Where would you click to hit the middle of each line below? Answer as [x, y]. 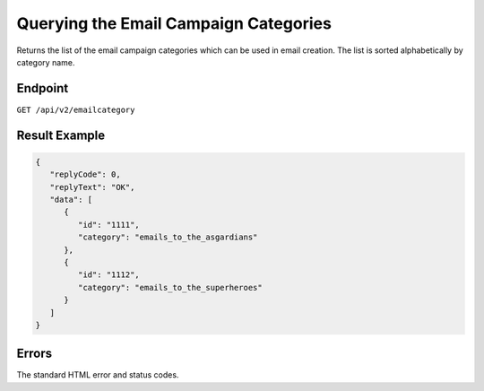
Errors [35, 354]
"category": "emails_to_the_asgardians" [168, 237]
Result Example [61, 135]
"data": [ [71, 200]
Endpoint [43, 88]
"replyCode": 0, [85, 174]
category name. [46, 62]
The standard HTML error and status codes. [98, 375]
